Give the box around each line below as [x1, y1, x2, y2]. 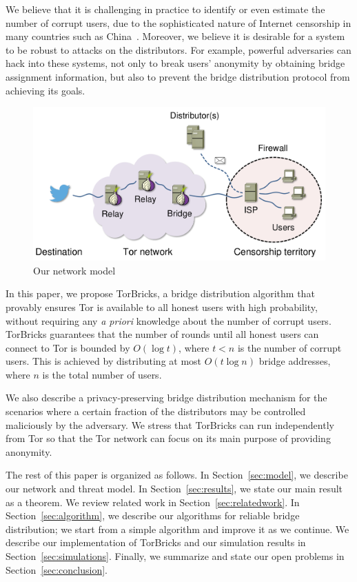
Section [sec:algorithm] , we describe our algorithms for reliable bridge [6, 508, 300, 523]
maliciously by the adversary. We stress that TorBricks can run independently [6, 417, 334, 432]
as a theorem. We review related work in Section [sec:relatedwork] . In [6, 494, 300, 509]
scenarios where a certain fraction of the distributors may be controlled [6, 404, 306, 419]
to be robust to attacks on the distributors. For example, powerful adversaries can [6, 42, 351, 57]
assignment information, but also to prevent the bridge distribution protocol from [6, 69, 350, 83]
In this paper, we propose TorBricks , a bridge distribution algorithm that [6, 286, 315, 301]
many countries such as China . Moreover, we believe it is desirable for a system [6, 29, 345, 43]
